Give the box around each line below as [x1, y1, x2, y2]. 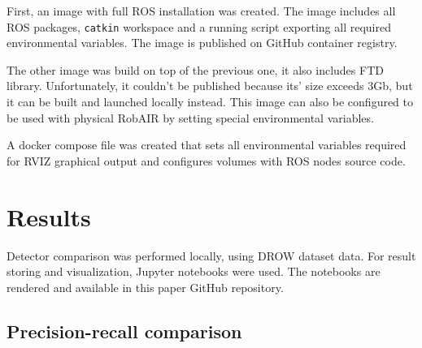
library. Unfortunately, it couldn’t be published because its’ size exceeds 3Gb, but [7, 77, 413, 94]
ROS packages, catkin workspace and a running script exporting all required [7, 18, 391, 35]
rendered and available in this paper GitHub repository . [7, 278, 284, 295]
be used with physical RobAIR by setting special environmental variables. [7, 109, 374, 126]
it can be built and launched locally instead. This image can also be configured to [7, 93, 414, 110]
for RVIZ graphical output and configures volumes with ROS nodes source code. [7, 152, 406, 169]
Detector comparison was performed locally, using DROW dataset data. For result [7, 247, 416, 264]
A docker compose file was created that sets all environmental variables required [7, 136, 407, 153]
